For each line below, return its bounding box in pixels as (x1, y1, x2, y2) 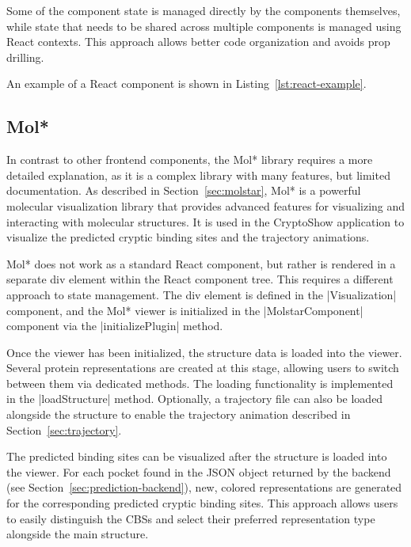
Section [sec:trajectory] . (6, 421, 122, 438)
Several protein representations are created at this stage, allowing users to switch (6, 359, 399, 376)
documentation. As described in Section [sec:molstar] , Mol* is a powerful (6, 182, 361, 199)
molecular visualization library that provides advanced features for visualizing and (6, 197, 405, 214)
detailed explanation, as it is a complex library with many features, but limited (6, 166, 390, 183)
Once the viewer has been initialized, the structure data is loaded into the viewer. (6, 344, 402, 360)
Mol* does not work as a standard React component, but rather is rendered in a (6, 255, 396, 272)
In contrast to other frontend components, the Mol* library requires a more (6, 151, 373, 168)
